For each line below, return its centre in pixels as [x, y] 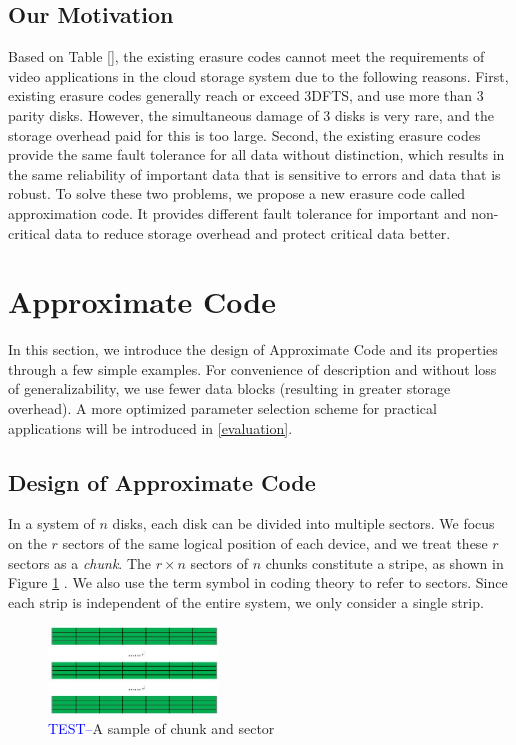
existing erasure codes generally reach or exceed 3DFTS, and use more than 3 [246, 95]
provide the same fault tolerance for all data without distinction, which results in [256, 154]
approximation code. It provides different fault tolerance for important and [237, 212]
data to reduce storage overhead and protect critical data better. [252, 232]
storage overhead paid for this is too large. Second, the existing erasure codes [244, 134]
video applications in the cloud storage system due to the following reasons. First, [258, 75]
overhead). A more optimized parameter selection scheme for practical [222, 408]
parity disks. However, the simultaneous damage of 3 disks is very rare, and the [251, 114]
